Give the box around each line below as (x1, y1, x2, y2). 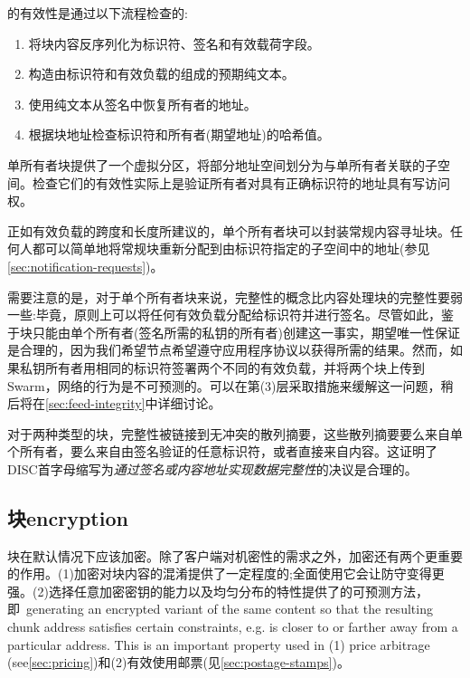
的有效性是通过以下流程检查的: (7, 4, 188, 22)
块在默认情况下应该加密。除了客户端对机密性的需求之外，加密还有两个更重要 (7, 546, 463, 565)
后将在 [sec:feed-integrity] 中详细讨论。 (7, 394, 221, 413)
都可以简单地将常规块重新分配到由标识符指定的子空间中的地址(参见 (32, 239, 430, 258)
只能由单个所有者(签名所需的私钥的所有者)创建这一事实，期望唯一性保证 (32, 322, 460, 341)
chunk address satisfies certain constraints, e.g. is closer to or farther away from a (7, 617, 458, 636)
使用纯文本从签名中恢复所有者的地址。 (28, 94, 257, 113)
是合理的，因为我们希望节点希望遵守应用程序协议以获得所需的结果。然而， (7, 340, 450, 359)
